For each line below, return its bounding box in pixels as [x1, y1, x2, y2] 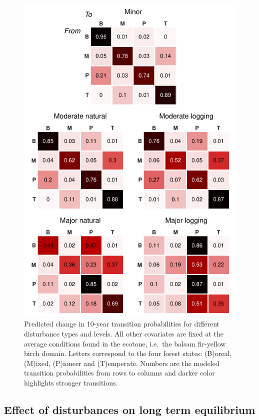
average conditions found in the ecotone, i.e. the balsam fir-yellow [24, 338, 226, 348]
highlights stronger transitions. [24, 377, 118, 388]
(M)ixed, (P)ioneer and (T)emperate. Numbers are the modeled [24, 357, 219, 368]
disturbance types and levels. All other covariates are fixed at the [24, 328, 224, 339]
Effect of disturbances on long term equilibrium [4, 402, 255, 417]
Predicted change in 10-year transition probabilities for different [24, 318, 220, 329]
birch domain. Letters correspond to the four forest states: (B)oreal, [24, 348, 232, 358]
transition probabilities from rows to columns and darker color [24, 367, 215, 378]
